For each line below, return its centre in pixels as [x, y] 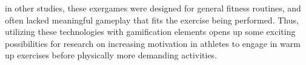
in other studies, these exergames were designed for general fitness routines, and [153, 8]
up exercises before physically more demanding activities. [111, 55]
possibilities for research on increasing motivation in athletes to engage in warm [153, 43]
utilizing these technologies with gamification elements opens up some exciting [150, 32]
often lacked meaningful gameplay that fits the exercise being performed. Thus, [152, 20]
